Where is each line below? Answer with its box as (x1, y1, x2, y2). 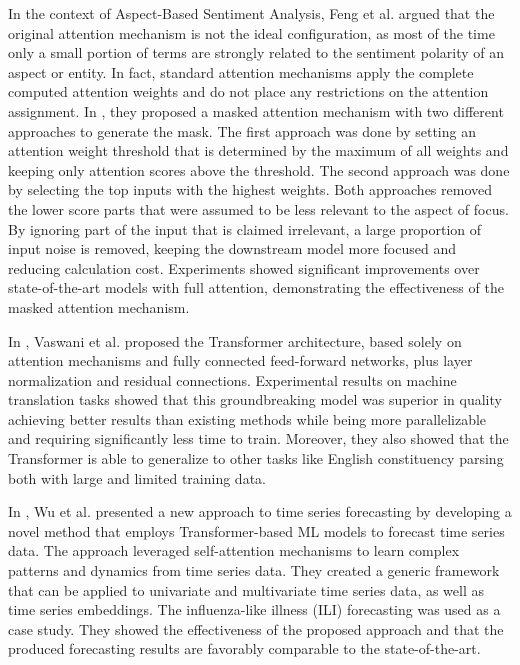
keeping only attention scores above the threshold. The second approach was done (8, 159, 510, 180)
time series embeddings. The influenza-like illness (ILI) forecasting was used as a (8, 599, 501, 620)
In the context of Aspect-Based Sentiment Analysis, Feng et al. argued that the (8, 3, 495, 23)
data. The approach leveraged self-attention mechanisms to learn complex (8, 540, 460, 561)
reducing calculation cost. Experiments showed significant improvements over (8, 257, 480, 278)
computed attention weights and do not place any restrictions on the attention (8, 81, 489, 102)
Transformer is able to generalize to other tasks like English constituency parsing (8, 448, 504, 469)
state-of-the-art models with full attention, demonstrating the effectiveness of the (8, 277, 504, 298)
